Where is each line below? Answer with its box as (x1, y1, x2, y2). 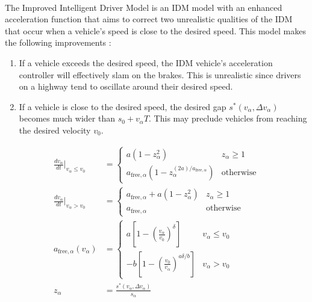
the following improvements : (5, 36, 111, 49)
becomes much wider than (19, 112, 115, 125)
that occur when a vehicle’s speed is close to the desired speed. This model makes (5, 24, 306, 37)
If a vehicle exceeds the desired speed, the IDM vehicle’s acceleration (19, 56, 273, 69)
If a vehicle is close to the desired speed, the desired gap (19, 100, 226, 112)
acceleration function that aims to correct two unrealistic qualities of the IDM (5, 13, 293, 25)
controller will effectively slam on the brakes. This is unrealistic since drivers (19, 68, 301, 81)
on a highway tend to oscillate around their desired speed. (19, 80, 233, 93)
